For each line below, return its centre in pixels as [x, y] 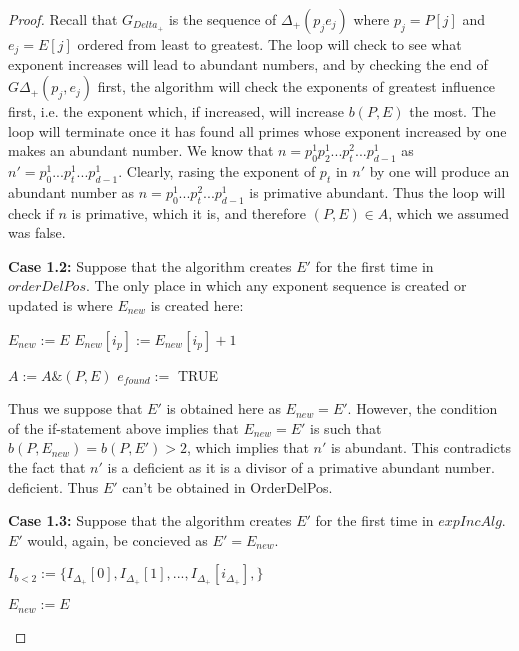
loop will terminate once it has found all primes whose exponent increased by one [257, 130]
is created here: [197, 305]
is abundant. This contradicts [420, 447]
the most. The [452, 111]
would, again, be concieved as [117, 539]
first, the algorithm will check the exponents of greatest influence [296, 86]
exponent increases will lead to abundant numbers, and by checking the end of [248, 64]
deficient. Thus [53, 486]
